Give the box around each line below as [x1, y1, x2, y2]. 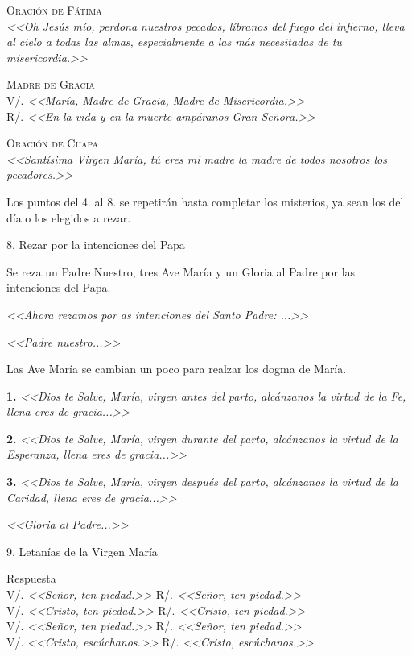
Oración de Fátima [6, 2, 102, 18]
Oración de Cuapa [6, 135, 98, 152]
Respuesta [6, 570, 56, 587]
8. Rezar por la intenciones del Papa [6, 236, 185, 253]
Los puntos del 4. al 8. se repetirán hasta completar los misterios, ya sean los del [6, 193, 404, 210]
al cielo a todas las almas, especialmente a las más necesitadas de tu [6, 33, 342, 50]
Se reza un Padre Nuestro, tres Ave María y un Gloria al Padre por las [6, 263, 356, 280]
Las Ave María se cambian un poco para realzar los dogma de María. [6, 360, 347, 377]
